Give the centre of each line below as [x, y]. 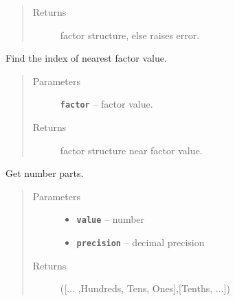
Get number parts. [45, 173]
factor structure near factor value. [131, 150]
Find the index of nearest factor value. [86, 58]
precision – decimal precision [141, 242]
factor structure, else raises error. [130, 35]
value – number [111, 219]
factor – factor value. [107, 104]
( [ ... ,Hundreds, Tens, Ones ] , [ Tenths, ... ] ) [145, 288]
